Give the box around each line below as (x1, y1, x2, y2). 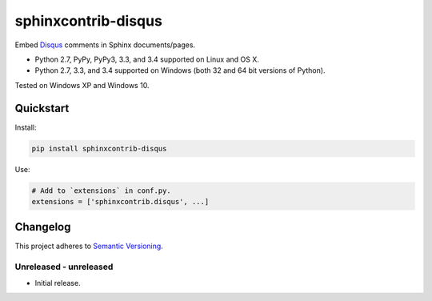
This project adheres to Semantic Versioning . (14, 241, 163, 251)
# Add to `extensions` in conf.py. (31, 186, 171, 195)
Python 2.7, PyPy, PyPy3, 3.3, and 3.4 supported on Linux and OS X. (34, 54, 260, 64)
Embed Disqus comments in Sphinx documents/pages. (14, 40, 196, 50)
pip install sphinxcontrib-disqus (31, 144, 167, 153)
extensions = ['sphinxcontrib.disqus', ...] (31, 197, 210, 206)
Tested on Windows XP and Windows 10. (14, 80, 150, 90)
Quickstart (14, 101, 70, 115)
